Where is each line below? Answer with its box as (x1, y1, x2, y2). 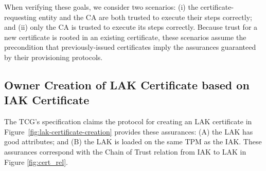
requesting (4, 11, 37, 22)
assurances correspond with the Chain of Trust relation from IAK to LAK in (4, 146, 246, 157)
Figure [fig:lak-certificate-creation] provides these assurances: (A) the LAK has (4, 126, 253, 137)
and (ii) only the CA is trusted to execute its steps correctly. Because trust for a (4, 22, 258, 32)
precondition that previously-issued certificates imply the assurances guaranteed (4, 42, 256, 52)
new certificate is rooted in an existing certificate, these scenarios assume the (4, 31, 246, 42)
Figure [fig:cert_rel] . (4, 156, 68, 167)
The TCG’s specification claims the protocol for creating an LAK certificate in (4, 116, 252, 127)
